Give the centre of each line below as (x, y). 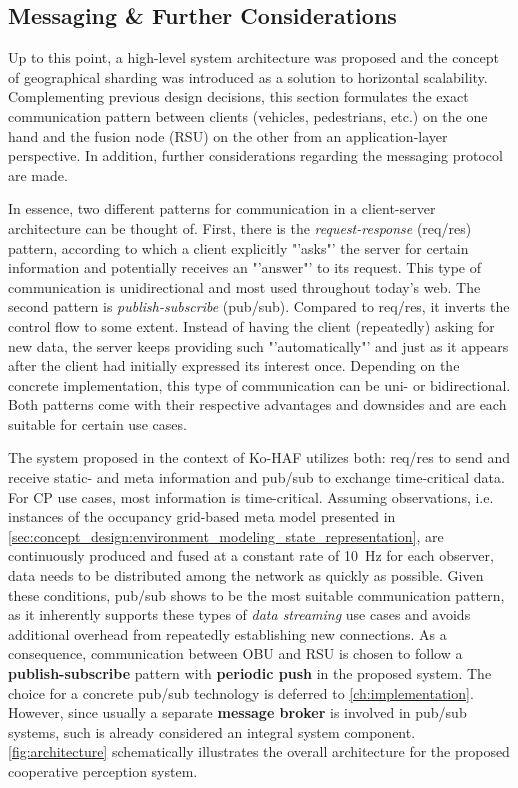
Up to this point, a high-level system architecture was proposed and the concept (253, 57)
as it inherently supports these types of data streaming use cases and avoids (239, 614)
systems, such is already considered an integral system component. (212, 731)
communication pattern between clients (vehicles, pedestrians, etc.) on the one (248, 115)
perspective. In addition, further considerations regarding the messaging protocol (255, 155)
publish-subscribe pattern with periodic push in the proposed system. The (250, 673)
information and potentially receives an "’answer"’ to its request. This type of (245, 267)
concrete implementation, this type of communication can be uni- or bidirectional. (259, 384)
